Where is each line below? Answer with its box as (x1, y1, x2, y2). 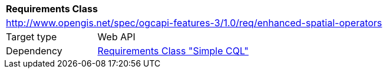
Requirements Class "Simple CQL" (97, 45, 249, 57)
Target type (6, 31, 57, 43)
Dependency (6, 45, 62, 57)
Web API (97, 31, 135, 43)
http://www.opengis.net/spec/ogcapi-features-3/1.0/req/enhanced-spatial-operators (6, 17, 382, 29)
